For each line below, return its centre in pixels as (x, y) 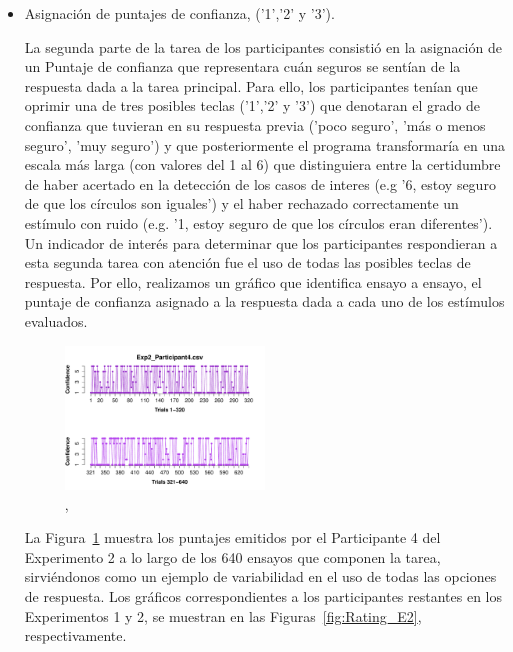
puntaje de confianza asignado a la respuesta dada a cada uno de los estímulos (264, 301)
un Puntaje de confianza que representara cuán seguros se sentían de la (242, 66)
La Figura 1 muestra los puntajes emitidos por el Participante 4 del (232, 537)
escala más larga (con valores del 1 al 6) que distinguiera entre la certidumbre (262, 164)
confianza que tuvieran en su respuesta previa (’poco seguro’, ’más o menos (255, 124)
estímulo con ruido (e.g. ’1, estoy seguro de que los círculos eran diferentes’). (258, 222)
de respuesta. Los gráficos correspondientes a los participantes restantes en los (263, 596)
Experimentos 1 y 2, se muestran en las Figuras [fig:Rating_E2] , (223, 615)
